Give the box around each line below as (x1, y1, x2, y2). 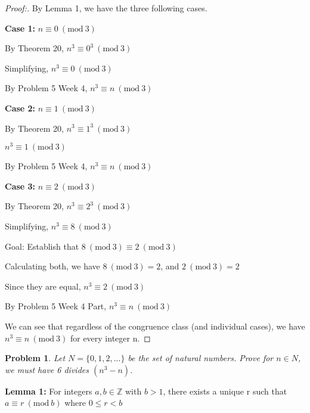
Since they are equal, (5, 280, 81, 292)
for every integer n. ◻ (70, 331, 151, 344)
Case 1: (5, 21, 36, 34)
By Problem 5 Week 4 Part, (5, 300, 107, 312)
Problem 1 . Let (5, 352, 66, 364)
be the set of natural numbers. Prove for (128, 352, 274, 364)
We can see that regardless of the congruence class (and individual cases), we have (5, 319, 305, 332)
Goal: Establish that (5, 240, 79, 252)
